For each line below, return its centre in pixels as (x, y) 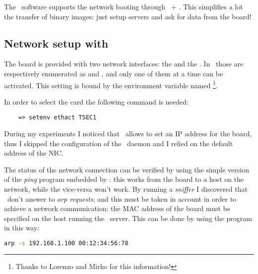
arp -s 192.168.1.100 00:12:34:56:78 (66, 244)
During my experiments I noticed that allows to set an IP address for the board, (128, 134)
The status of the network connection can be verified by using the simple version (127, 169)
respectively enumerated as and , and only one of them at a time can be (114, 73)
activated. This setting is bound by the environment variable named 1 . (111, 84)
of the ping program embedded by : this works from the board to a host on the (124, 179)
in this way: (22, 228)
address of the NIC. (34, 153)
